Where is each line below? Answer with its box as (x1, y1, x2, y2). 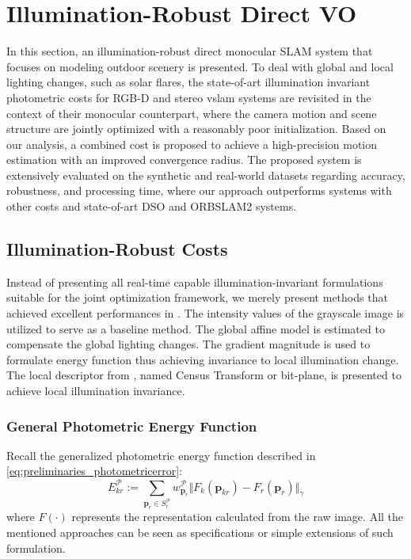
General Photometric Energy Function (6, 416, 257, 435)
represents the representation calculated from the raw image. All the (71, 508, 404, 525)
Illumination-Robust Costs (6, 237, 228, 261)
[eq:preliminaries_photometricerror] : (6, 462, 183, 479)
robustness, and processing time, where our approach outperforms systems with (6, 182, 392, 199)
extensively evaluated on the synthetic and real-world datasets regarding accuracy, (6, 166, 405, 183)
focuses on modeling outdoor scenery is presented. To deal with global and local (6, 58, 394, 74)
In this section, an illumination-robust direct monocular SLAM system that (6, 43, 373, 59)
